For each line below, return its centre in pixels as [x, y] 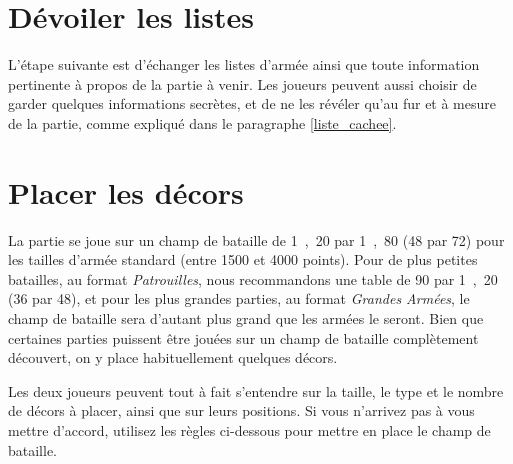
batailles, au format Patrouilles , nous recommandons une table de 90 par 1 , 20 [253, 278]
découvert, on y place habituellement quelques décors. [173, 357]
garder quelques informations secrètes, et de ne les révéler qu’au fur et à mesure [252, 103]
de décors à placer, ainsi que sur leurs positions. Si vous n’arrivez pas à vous [241, 410]
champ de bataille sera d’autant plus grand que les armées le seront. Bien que [246, 318]
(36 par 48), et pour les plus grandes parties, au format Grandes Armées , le [239, 298]
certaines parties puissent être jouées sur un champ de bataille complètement [243, 337]
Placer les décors [126, 191]
